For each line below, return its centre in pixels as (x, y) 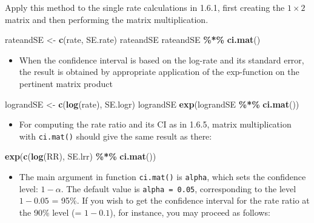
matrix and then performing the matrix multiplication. (107, 19)
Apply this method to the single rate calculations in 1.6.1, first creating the (145, 7)
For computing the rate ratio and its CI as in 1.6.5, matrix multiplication (155, 124)
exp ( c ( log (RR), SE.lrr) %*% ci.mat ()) (81, 156)
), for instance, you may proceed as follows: (190, 212)
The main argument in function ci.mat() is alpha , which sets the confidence (162, 176)
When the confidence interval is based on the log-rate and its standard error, (162, 60)
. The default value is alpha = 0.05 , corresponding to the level (179, 188)
